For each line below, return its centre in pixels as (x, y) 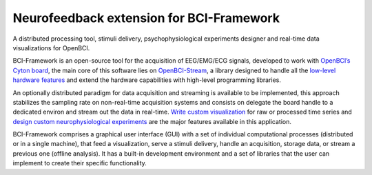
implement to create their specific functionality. (80, 163)
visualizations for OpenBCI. (51, 48)
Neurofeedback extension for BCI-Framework (146, 18)
